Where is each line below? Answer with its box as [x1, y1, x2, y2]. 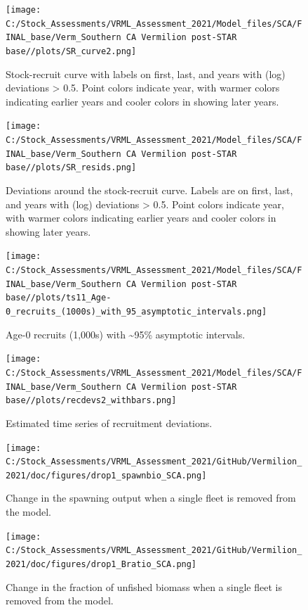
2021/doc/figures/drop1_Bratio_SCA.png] [6, 559, 197, 569]
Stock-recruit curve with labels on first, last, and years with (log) [6, 66, 286, 81]
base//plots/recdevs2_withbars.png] [6, 395, 177, 406]
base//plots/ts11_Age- [6, 293, 112, 303]
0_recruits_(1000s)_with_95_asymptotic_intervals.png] [6, 307, 267, 317]
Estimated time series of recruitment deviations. [6, 415, 213, 430]
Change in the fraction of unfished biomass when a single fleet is [6, 579, 282, 594]
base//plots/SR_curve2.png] [6, 46, 137, 56]
